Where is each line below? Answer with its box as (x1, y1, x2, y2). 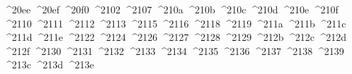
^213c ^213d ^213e (4, 57, 94, 72)
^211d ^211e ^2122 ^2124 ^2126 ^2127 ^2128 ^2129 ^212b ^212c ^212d (4, 30, 347, 44)
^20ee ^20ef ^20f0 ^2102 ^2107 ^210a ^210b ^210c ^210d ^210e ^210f (4, 2, 339, 16)
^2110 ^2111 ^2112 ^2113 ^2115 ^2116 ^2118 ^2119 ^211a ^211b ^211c (4, 16, 346, 30)
